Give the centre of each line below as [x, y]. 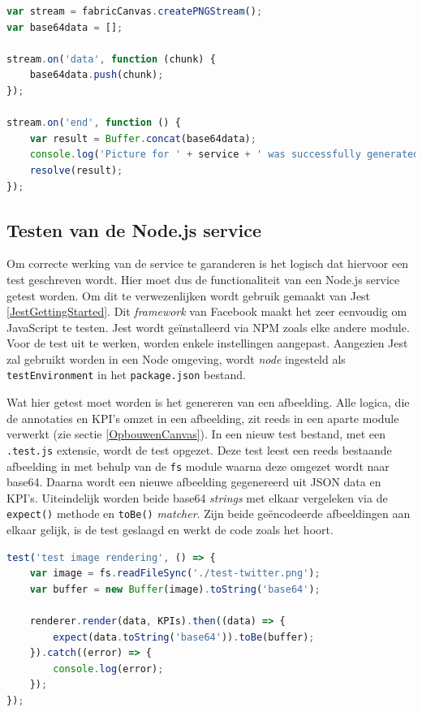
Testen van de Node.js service [134, 229]
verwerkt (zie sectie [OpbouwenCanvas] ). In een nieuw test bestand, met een [196, 434]
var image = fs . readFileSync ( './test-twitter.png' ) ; [175, 574]
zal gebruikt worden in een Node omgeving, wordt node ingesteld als [176, 358]
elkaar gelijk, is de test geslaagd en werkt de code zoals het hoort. [170, 530]
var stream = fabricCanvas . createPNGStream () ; [135, 11]
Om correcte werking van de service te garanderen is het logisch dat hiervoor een [208, 263]
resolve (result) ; [76, 170]
